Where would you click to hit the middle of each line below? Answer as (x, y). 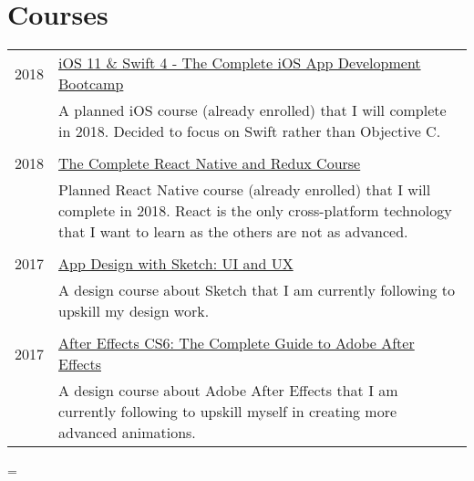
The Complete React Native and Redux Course (210, 163)
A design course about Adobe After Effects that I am (228, 391)
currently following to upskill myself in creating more (228, 412)
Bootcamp (91, 84)
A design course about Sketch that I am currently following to (257, 290)
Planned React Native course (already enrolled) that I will (245, 190)
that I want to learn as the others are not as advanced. (233, 232)
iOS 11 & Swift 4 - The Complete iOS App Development (240, 63)
